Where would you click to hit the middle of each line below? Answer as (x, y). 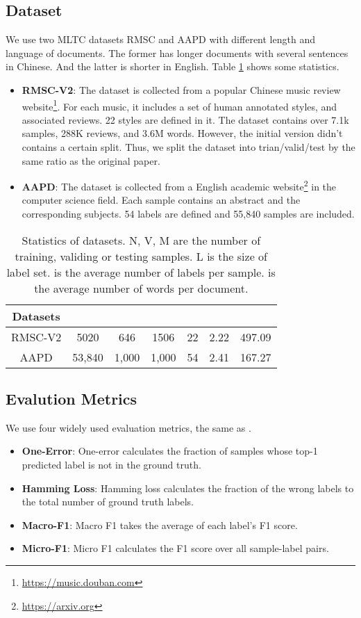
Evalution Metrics (72, 399)
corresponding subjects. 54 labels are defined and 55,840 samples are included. (188, 214)
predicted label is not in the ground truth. (111, 465)
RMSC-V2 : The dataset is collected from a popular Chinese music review (181, 89)
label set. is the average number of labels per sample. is (141, 272)
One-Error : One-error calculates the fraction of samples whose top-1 (170, 451)
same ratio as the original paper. (91, 160)
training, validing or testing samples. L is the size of (141, 256)
